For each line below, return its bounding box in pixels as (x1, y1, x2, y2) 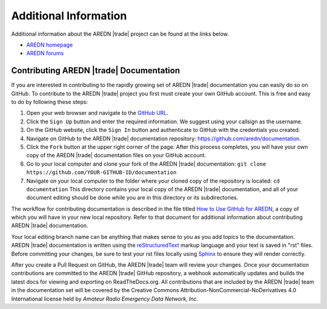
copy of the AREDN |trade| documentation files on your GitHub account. (26, 152, 206, 159)
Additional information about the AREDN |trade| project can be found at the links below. (11, 30, 230, 37)
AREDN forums (26, 50, 64, 57)
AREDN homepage (26, 41, 73, 48)
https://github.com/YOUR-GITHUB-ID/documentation (26, 169, 177, 176)
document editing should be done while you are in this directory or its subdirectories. (26, 194, 239, 201)
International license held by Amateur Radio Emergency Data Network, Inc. (11, 295, 199, 302)
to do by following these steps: (11, 99, 88, 106)
